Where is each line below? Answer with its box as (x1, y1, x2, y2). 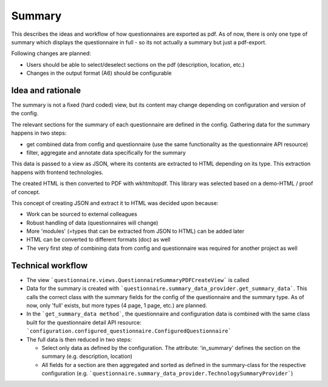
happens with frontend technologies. (11, 169, 103, 176)
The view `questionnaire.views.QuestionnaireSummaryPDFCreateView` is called (26, 276, 249, 283)
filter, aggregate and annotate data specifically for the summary (26, 149, 186, 156)
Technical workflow (11, 260, 88, 271)
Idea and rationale (11, 85, 81, 95)
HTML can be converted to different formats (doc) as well (26, 236, 171, 243)
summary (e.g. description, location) (41, 352, 133, 360)
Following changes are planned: (11, 50, 91, 57)
